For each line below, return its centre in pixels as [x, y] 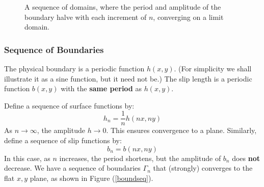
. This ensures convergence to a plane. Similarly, [181, 130]
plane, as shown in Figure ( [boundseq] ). [91, 178]
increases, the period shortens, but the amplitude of [140, 158]
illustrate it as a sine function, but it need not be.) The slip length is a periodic [128, 78]
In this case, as [27, 158]
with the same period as [101, 88]
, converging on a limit [188, 17]
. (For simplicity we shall [213, 68]
